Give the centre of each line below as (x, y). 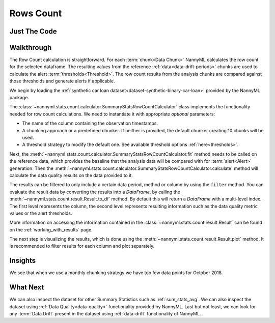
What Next (27, 287)
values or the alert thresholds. (41, 213)
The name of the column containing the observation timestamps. (90, 123)
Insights (23, 261)
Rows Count (36, 13)
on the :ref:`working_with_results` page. (51, 229)
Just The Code (33, 31)
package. (19, 98)
